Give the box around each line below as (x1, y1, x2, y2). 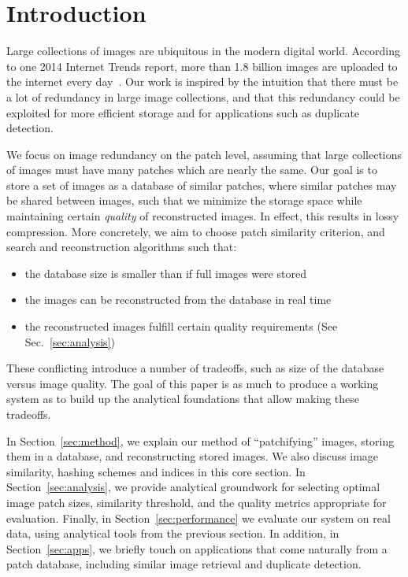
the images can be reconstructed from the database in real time (24, 291, 332, 308)
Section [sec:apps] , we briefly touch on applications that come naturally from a (6, 540, 388, 557)
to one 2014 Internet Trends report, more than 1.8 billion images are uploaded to (6, 57, 398, 74)
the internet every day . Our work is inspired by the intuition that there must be (6, 73, 399, 90)
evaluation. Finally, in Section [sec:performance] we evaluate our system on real (6, 509, 391, 526)
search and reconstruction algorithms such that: (6, 239, 237, 255)
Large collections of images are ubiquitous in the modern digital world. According (6, 43, 400, 59)
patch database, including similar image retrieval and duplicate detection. (6, 556, 362, 572)
